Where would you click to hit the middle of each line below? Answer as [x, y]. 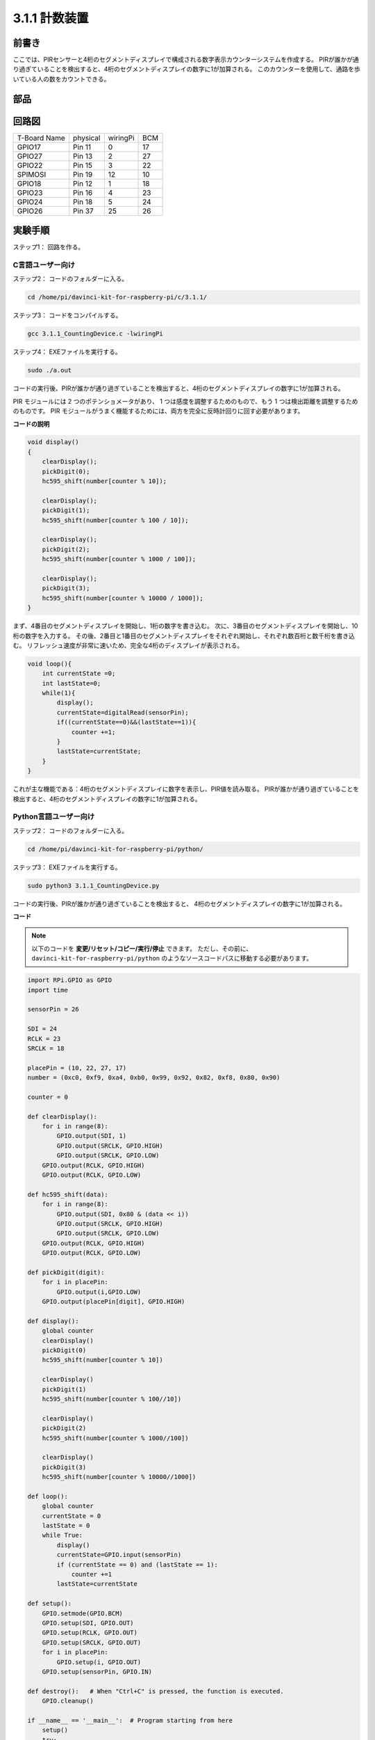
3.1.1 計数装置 [51, 18]
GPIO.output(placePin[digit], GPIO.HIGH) [114, 1302]
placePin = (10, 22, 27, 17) [77, 1068]
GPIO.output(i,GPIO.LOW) [99, 1292]
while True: [62, 1535]
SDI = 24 [42, 1029]
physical [87, 138]
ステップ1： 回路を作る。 [49, 247]
